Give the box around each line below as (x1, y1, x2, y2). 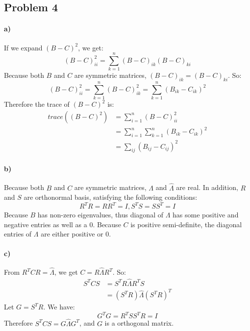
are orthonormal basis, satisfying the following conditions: (24, 192, 198, 202)
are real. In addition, (176, 182, 238, 192)
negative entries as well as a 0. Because (4, 219, 121, 229)
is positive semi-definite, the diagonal (130, 219, 242, 229)
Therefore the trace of (4, 99, 70, 109)
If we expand (4, 42, 43, 52)
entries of (4, 229, 32, 239)
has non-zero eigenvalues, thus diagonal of (37, 210, 163, 220)
